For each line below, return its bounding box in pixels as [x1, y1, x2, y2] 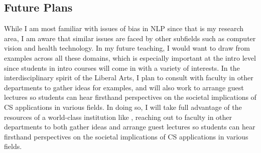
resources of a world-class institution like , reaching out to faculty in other [4, 111, 232, 122]
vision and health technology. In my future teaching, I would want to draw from [4, 43, 250, 53]
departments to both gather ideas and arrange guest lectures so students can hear [4, 121, 255, 132]
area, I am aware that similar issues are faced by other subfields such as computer [4, 33, 256, 43]
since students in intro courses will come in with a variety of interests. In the [4, 62, 240, 73]
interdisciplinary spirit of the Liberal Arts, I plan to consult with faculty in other [4, 72, 253, 83]
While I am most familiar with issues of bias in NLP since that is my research [4, 23, 244, 34]
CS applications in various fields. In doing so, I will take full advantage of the [4, 101, 242, 112]
